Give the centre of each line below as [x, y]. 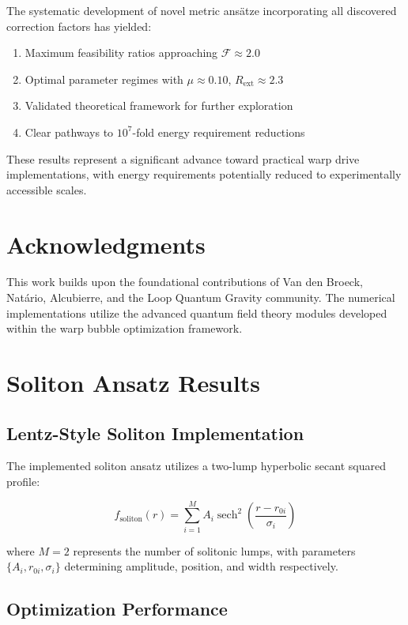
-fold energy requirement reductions [219, 132]
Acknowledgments [106, 244]
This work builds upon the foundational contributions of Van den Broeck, [185, 282]
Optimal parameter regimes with [104, 79]
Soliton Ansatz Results [133, 383]
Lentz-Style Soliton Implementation [155, 433]
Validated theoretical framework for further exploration [159, 105]
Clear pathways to [69, 132]
